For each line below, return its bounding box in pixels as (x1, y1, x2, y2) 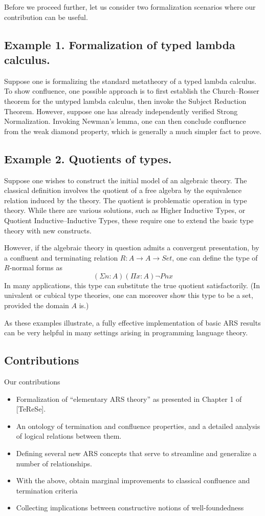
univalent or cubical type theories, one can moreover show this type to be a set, (4, 290, 253, 300)
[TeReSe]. (16, 403, 46, 414)
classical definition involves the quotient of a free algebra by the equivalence (4, 185, 242, 196)
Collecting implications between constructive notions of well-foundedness (16, 502, 244, 513)
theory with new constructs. (4, 225, 92, 235)
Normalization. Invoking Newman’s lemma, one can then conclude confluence (4, 116, 246, 126)
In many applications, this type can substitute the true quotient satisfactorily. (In (4, 279, 260, 290)
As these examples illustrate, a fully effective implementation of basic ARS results (4, 317, 261, 328)
